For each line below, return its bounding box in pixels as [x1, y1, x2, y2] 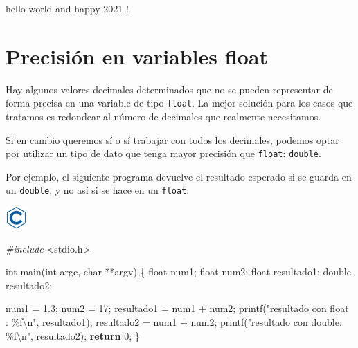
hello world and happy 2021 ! [6, 1, 129, 15]
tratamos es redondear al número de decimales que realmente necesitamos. [6, 109, 321, 123]
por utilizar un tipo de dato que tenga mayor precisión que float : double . [6, 146, 321, 161]
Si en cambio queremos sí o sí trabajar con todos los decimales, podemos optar [6, 132, 339, 147]
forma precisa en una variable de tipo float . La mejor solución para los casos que [6, 95, 353, 110]
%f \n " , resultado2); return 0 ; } [6, 328, 140, 342]
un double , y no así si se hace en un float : [6, 183, 190, 197]
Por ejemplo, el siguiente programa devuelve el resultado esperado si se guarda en [6, 169, 352, 183]
